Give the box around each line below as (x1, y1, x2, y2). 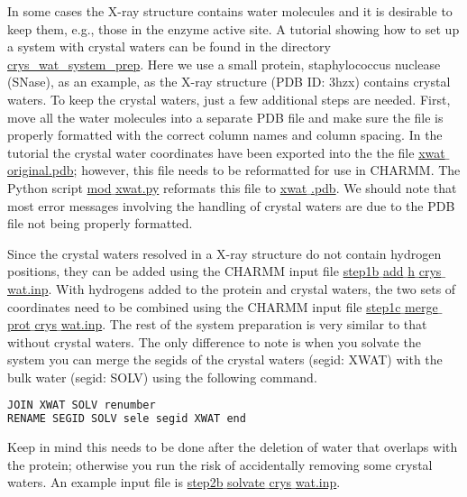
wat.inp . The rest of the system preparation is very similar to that (60, 315, 427, 334)
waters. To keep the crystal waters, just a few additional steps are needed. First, (7, 89, 451, 108)
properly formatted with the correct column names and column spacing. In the (7, 125, 443, 144)
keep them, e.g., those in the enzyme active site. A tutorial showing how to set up (7, 19, 460, 38)
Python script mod (7, 178, 112, 197)
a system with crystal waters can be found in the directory (7, 37, 332, 56)
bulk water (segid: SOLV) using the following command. (7, 367, 317, 386)
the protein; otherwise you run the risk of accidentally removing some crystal (7, 455, 433, 474)
